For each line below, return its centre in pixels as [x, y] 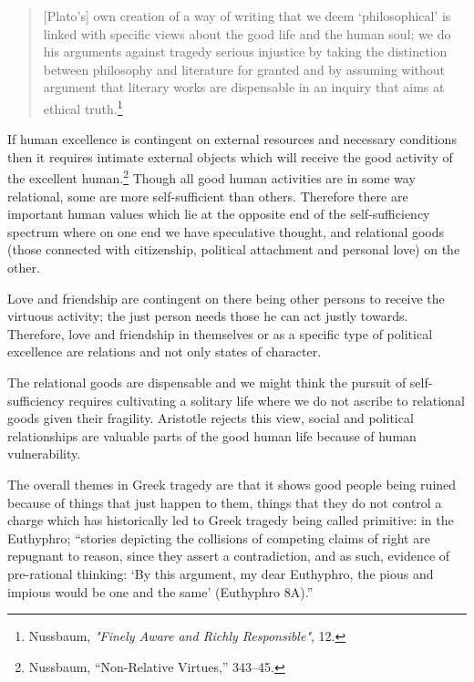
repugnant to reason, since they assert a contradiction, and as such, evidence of [229, 556]
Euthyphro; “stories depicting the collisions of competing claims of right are [219, 537]
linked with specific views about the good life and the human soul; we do [247, 33]
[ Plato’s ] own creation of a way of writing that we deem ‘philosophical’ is [247, 15]
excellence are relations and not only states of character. [165, 351]
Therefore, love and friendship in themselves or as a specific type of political [220, 333]
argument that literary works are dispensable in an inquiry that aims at [244, 87]
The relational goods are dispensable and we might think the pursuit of [207, 382]
